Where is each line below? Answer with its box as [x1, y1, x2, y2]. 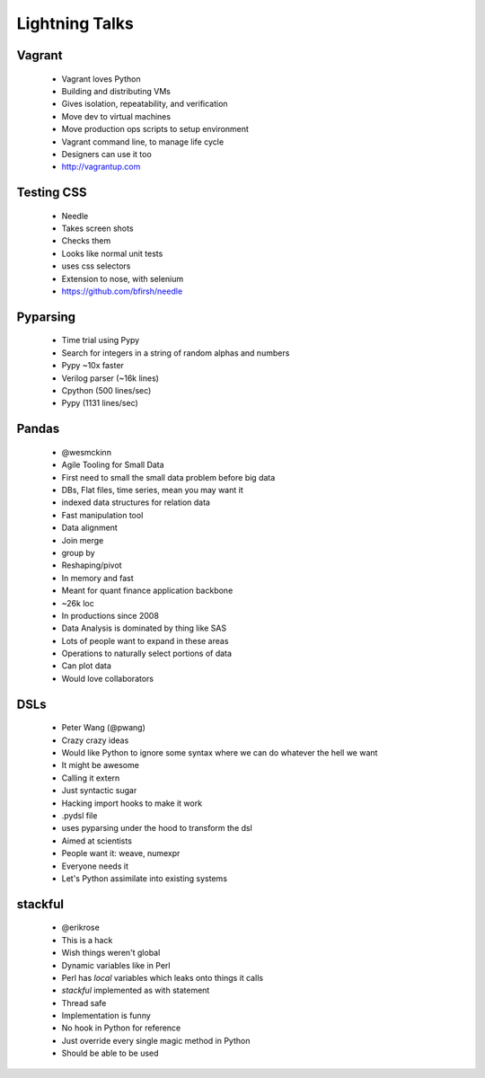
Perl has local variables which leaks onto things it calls [61, 972, 264, 983]
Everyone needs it [61, 861, 129, 871]
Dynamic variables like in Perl [61, 959, 171, 970]
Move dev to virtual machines [61, 110, 171, 121]
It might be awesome [61, 760, 139, 771]
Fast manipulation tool [61, 509, 144, 520]
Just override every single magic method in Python [61, 1035, 251, 1046]
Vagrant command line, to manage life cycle [61, 136, 225, 147]
